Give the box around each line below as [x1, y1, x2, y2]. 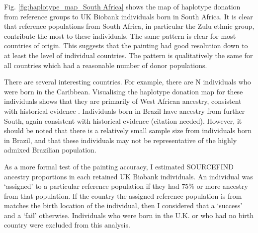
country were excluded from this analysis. [4, 220, 130, 230]
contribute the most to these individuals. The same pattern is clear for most [4, 30, 236, 41]
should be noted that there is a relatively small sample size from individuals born [4, 125, 252, 136]
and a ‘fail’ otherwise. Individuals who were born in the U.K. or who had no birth [4, 210, 254, 220]
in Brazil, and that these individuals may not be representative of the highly [4, 135, 237, 145]
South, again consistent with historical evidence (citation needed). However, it [4, 115, 242, 126]
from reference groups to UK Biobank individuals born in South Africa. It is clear [4, 11, 253, 21]
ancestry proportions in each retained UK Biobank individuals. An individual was [4, 171, 253, 181]
